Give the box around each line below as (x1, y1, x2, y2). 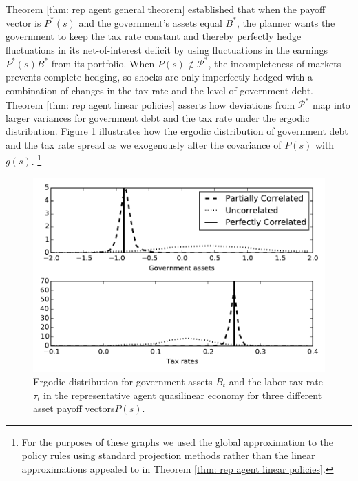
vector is (6, 15, 41, 30)
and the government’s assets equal (78, 15, 222, 30)
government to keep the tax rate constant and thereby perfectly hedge (6, 29, 302, 43)
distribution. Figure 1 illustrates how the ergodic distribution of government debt (6, 124, 348, 138)
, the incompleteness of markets (208, 56, 341, 70)
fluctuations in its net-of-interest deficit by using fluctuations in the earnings (6, 42, 328, 56)
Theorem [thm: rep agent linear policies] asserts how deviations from (6, 97, 295, 111)
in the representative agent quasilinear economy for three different (43, 387, 322, 402)
